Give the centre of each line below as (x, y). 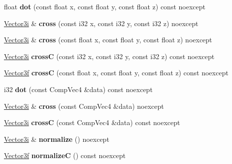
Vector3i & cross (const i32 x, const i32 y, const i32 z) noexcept (101, 23)
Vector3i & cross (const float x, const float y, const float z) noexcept (108, 40)
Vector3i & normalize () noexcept (57, 139)
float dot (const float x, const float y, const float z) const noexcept (105, 6)
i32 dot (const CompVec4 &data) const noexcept (78, 89)
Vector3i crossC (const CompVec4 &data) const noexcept (92, 122)
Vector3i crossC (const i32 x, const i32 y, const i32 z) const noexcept (109, 56)
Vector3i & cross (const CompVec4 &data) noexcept (84, 106)
